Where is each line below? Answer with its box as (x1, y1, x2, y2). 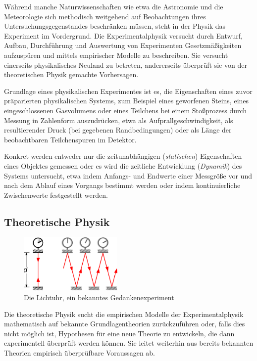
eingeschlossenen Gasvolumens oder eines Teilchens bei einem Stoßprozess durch (4, 105, 247, 115)
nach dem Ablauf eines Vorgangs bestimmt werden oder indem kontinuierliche (4, 180, 241, 190)
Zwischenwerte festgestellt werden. (4, 189, 108, 200)
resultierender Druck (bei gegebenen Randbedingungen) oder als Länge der (4, 125, 232, 135)
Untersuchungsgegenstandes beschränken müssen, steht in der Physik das (4, 21, 226, 31)
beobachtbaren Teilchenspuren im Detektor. (4, 134, 137, 144)
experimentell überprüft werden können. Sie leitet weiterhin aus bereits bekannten (4, 338, 254, 348)
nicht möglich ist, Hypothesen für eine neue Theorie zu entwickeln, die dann (4, 328, 235, 338)
